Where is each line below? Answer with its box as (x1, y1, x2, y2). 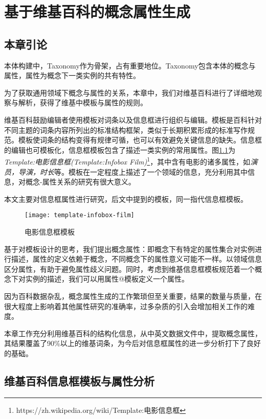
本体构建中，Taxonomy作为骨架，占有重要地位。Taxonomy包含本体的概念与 (4, 60, 256, 71)
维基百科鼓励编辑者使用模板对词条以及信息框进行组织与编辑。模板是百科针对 (4, 114, 262, 125)
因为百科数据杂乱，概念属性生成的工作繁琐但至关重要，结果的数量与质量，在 (4, 290, 262, 301)
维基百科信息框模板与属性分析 (4, 373, 154, 388)
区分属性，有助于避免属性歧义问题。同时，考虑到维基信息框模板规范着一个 (4, 263, 255, 274)
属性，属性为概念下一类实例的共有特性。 (4, 70, 140, 81)
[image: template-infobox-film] (25, 212, 135, 219)
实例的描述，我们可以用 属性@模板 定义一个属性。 (25, 273, 189, 284)
